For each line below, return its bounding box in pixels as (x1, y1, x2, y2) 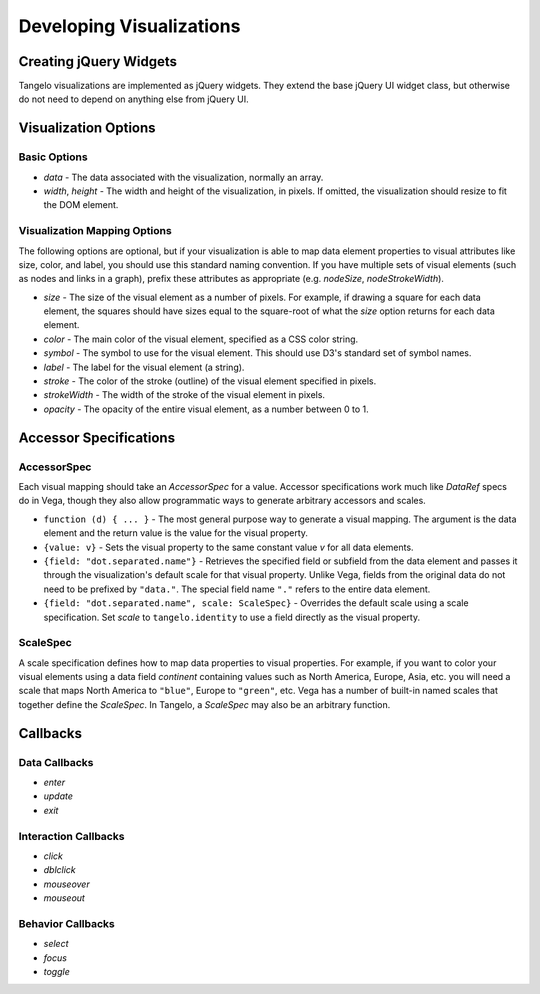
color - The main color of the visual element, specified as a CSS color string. (43, 333, 359, 345)
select (43, 938, 69, 950)
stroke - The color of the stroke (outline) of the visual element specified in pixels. (43, 375, 377, 387)
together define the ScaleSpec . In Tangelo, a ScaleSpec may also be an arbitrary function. (18, 698, 391, 710)
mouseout (43, 892, 85, 904)
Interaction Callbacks (18, 829, 125, 843)
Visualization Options (18, 120, 156, 137)
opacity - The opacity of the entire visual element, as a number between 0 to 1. (43, 403, 369, 415)
